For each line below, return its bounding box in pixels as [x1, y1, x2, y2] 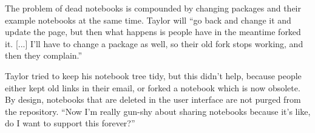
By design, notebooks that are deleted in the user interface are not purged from [5, 93, 301, 106]
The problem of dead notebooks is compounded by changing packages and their [5, 2, 301, 14]
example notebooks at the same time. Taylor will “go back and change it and [5, 13, 291, 26]
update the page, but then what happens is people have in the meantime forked [5, 25, 301, 38]
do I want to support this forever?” [5, 117, 135, 129]
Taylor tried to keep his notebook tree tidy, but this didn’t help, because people [5, 69, 302, 82]
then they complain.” [5, 49, 83, 62]
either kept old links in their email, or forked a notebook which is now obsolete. [5, 81, 300, 94]
